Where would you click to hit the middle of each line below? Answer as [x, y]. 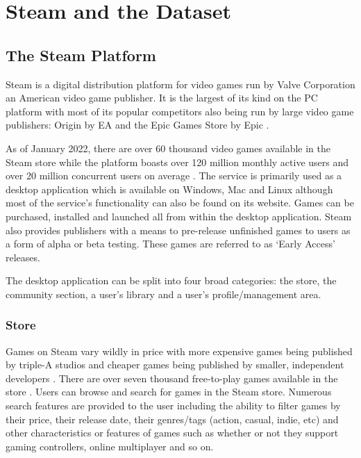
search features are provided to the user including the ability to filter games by [173, 406]
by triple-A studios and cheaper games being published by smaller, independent [175, 365]
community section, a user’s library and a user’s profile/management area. [163, 294]
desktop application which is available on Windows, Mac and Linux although [169, 189]
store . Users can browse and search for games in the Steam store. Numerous [169, 392]
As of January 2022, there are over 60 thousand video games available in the [168, 148]
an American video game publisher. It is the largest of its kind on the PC [162, 98]
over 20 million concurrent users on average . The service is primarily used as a [174, 175]
